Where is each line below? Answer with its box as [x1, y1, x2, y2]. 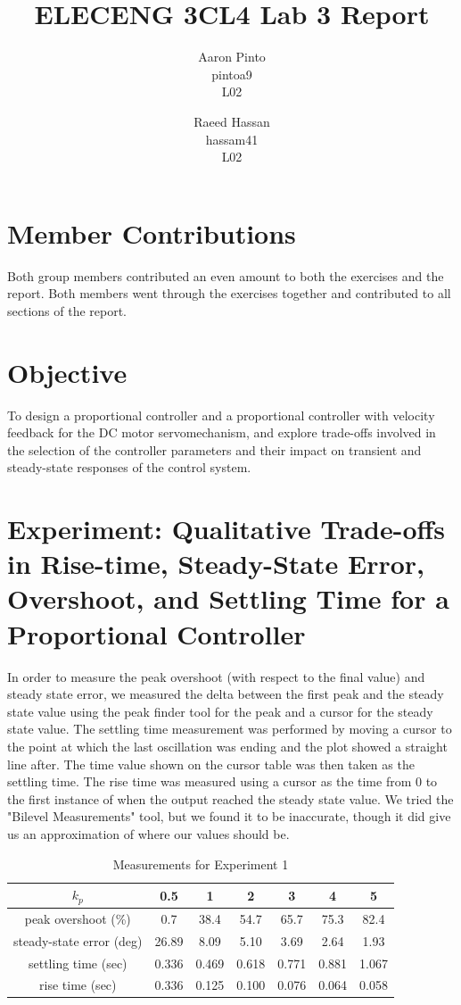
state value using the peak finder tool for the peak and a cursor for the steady [7, 702, 433, 720]
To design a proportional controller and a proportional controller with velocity [7, 405, 435, 424]
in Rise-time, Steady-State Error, [7, 545, 425, 582]
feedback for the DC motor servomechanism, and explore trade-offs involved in [7, 423, 436, 442]
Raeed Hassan [193, 112, 270, 130]
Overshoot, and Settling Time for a [7, 580, 449, 617]
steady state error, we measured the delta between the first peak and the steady [7, 685, 444, 703]
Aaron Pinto [198, 47, 266, 66]
